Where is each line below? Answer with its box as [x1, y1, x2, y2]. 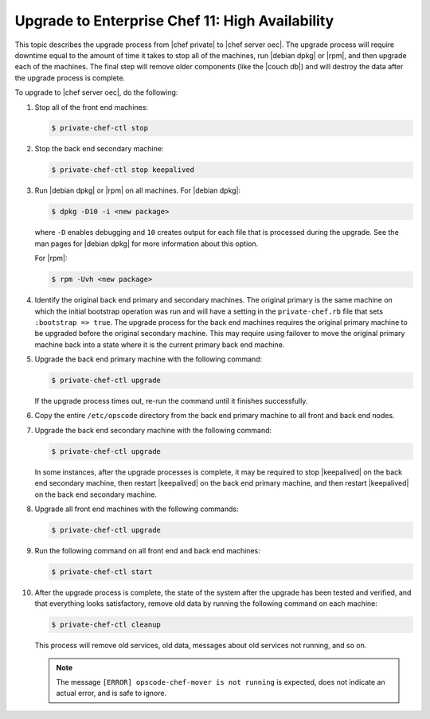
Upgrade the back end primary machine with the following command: [34, 354, 263, 364]
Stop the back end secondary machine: [34, 144, 164, 154]
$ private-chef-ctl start [51, 567, 153, 576]
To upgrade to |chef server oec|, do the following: [14, 88, 178, 97]
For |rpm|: [34, 253, 68, 263]
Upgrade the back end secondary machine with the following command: [34, 425, 272, 435]
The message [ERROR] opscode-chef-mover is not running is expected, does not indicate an [56, 678, 385, 687]
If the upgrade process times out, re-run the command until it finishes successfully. [34, 397, 308, 406]
